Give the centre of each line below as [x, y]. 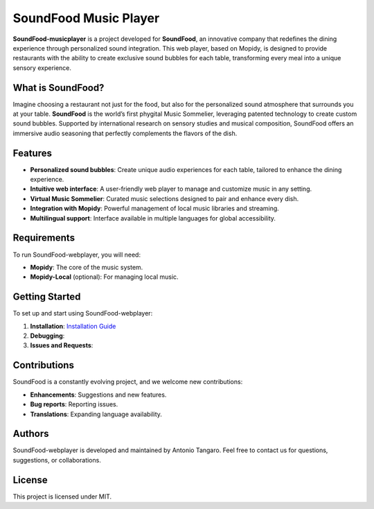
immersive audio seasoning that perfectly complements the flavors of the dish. [125, 133]
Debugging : [47, 336]
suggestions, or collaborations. [57, 460]
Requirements [44, 238]
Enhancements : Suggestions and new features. [98, 395]
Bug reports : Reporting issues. [74, 404]
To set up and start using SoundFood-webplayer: [83, 313]
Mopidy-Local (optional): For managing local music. [105, 277]
